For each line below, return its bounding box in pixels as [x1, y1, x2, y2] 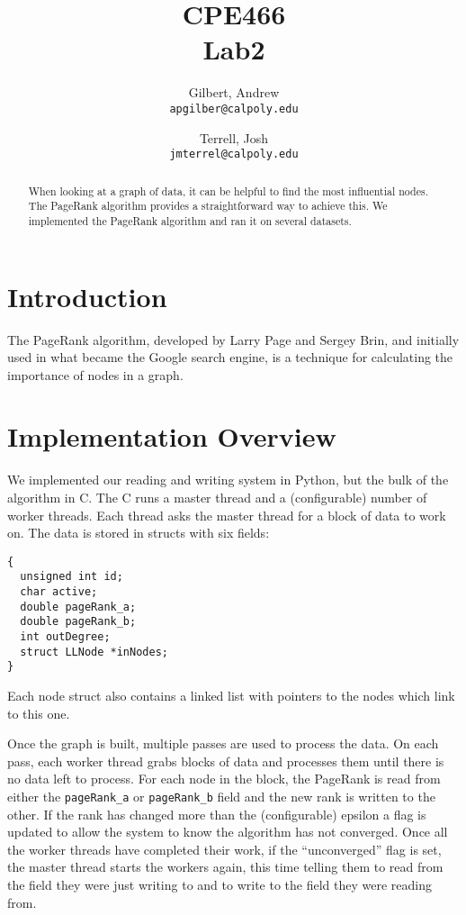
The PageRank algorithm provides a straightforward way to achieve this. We [28, 198, 388, 213]
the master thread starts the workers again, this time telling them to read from [7, 857, 444, 876]
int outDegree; [20, 630, 111, 644]
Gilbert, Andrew [188, 83, 280, 102]
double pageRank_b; [20, 615, 137, 629]
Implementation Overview [7, 418, 336, 455]
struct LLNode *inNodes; [20, 645, 168, 658]
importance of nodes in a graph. [7, 365, 184, 384]
